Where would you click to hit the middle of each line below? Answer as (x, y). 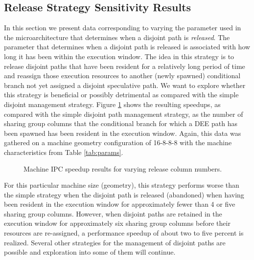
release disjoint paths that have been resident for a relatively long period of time (125, 66)
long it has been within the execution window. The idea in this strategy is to (119, 56)
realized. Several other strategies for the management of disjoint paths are (115, 242)
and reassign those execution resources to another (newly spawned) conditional (122, 76)
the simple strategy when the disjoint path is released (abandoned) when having (124, 194)
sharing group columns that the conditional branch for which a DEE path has (121, 123)
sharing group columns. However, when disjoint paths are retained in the (113, 213)
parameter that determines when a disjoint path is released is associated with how (127, 47)
